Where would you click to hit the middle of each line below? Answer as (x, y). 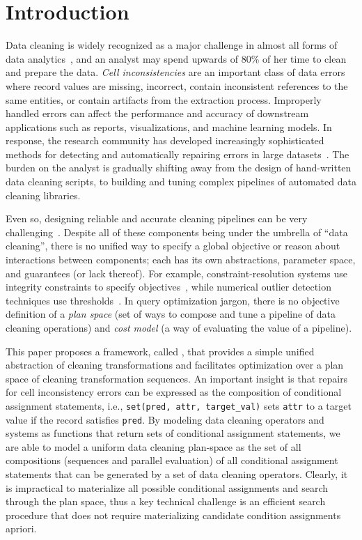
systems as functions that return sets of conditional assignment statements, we (173, 433)
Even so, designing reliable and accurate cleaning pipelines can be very (157, 218)
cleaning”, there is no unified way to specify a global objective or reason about (173, 246)
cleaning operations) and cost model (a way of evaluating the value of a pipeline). (179, 327)
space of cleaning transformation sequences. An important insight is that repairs (177, 378)
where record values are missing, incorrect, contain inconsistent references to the (177, 85)
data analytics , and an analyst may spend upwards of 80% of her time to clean (176, 58)
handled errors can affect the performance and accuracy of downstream (157, 113)
